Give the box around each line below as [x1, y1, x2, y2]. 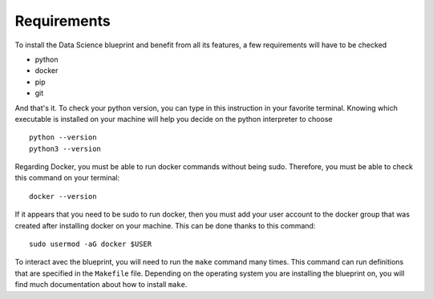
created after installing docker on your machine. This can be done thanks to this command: [14, 220, 316, 230]
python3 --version [29, 144, 102, 153]
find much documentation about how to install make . [14, 280, 188, 289]
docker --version [29, 192, 97, 200]
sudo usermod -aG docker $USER [29, 240, 152, 248]
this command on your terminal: [14, 173, 120, 183]
